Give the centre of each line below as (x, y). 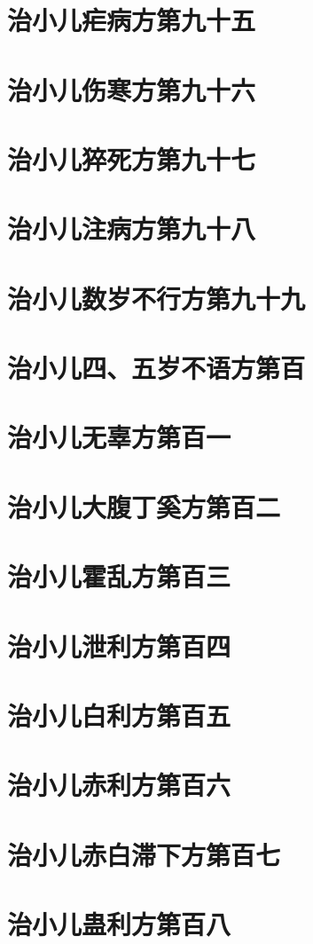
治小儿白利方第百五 (119, 715)
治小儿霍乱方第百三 (119, 576)
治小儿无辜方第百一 (119, 437)
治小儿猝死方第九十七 (132, 158)
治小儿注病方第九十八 (132, 228)
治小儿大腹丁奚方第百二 (144, 506)
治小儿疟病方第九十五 (132, 20)
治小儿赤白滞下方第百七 (144, 854)
